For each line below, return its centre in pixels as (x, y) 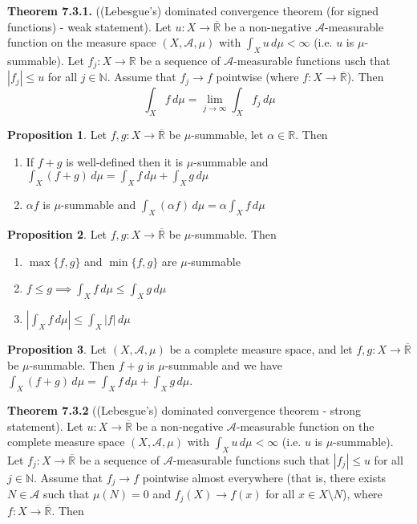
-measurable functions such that (251, 459)
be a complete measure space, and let (261, 349)
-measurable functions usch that (312, 60)
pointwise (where (257, 77)
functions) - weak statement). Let (89, 26)
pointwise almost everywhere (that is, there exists (264, 477)
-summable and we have (223, 364)
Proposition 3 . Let (57, 349)
